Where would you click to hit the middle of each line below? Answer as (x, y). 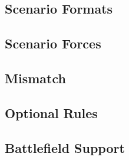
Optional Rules (51, 112)
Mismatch (35, 78)
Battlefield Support (65, 147)
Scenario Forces (53, 43)
